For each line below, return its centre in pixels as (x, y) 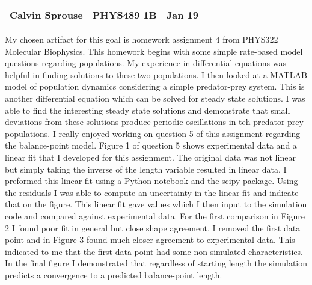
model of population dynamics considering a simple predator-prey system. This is (155, 86)
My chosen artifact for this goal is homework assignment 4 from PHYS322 (142, 39)
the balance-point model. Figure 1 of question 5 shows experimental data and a (151, 145)
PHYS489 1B (124, 15)
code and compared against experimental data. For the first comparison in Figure (155, 216)
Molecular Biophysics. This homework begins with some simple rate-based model (154, 51)
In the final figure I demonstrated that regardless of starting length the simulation (156, 263)
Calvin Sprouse (46, 15)
